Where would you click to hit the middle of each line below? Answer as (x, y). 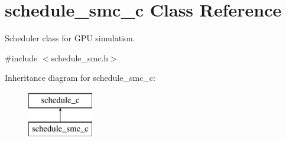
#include (21, 58)
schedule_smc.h (80, 58)
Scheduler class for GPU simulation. (70, 38)
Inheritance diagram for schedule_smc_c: (80, 78)
